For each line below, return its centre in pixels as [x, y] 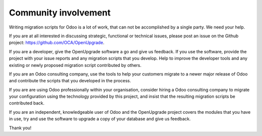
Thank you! [20, 128]
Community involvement [60, 13]
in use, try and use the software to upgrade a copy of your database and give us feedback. [100, 119]
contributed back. [27, 103]
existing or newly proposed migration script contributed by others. [75, 65]
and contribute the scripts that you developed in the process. [70, 81]
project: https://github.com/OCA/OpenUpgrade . [57, 43]
